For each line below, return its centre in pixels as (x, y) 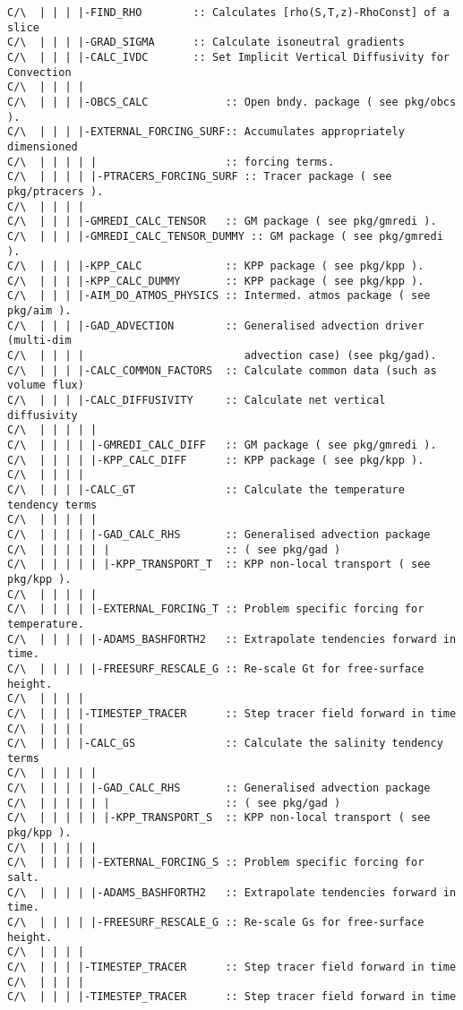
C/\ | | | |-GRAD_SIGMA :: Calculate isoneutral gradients (206, 43)
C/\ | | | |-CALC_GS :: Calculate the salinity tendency (225, 744)
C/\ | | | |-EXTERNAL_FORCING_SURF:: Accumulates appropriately (206, 132)
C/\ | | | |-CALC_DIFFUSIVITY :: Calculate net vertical (197, 401)
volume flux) (46, 385)
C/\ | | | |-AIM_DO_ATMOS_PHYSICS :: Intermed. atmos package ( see (219, 296)
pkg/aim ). (39, 311)
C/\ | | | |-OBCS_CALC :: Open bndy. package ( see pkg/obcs (232, 102)
